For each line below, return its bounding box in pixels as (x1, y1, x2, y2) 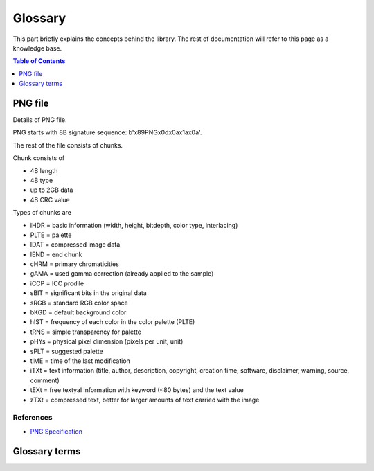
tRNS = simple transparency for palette (30, 328, 141, 336)
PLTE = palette (30, 231, 72, 239)
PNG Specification (30, 427, 83, 436)
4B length (30, 166, 58, 175)
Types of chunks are (12, 208, 72, 217)
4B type (30, 176, 53, 184)
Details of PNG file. (12, 116, 67, 124)
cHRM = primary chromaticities (30, 260, 119, 268)
